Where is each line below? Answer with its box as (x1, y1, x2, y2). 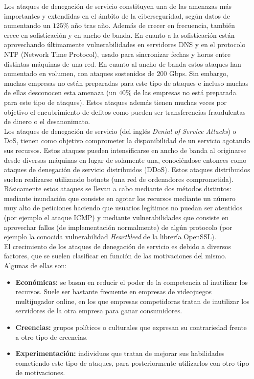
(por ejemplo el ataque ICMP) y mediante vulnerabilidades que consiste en (4, 212, 229, 223)
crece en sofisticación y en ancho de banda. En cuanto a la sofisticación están (4, 29, 235, 40)
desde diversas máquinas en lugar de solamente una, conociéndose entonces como (4, 154, 247, 165)
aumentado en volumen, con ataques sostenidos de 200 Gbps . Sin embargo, (4, 68, 229, 78)
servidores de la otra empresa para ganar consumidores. (15, 305, 182, 316)
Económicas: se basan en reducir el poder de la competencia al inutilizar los (15, 277, 248, 287)
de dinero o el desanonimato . (4, 116, 90, 126)
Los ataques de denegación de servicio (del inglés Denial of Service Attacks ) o (4, 126, 236, 136)
